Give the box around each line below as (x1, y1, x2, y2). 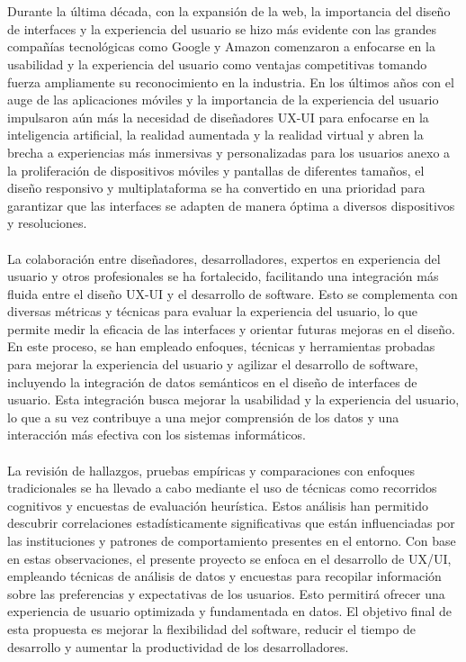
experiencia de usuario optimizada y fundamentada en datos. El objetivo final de (7, 602, 452, 621)
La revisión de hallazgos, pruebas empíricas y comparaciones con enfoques (7, 460, 416, 479)
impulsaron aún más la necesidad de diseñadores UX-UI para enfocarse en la (7, 107, 429, 126)
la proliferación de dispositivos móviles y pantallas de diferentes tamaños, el (7, 160, 425, 179)
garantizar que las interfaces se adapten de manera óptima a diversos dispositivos (7, 195, 455, 214)
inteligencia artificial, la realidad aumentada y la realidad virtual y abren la (7, 125, 424, 144)
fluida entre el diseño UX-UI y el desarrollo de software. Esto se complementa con (7, 284, 458, 303)
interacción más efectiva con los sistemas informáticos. (7, 425, 306, 444)
